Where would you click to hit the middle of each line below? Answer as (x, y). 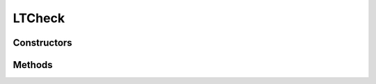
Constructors (42, 43)
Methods (33, 65)
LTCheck (39, 18)
